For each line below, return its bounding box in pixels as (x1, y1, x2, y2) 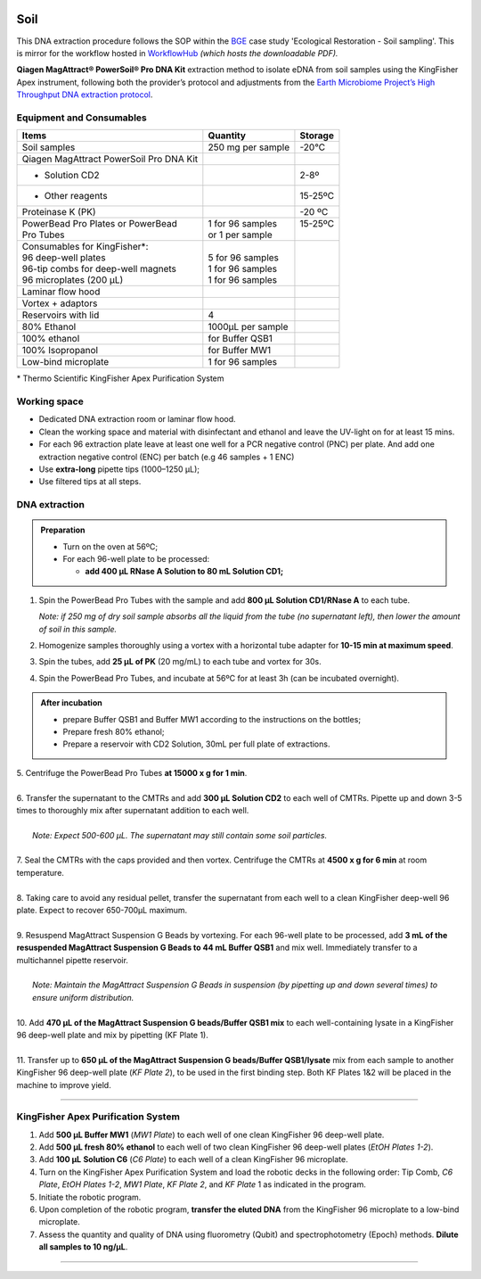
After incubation (40, 697, 102, 708)
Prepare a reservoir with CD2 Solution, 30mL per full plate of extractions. (62, 739, 330, 749)
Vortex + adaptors (21, 297, 98, 309)
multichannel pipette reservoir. (16, 954, 129, 965)
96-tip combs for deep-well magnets (21, 263, 177, 276)
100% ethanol (21, 333, 80, 345)
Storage (299, 129, 334, 142)
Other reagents (44, 190, 108, 202)
